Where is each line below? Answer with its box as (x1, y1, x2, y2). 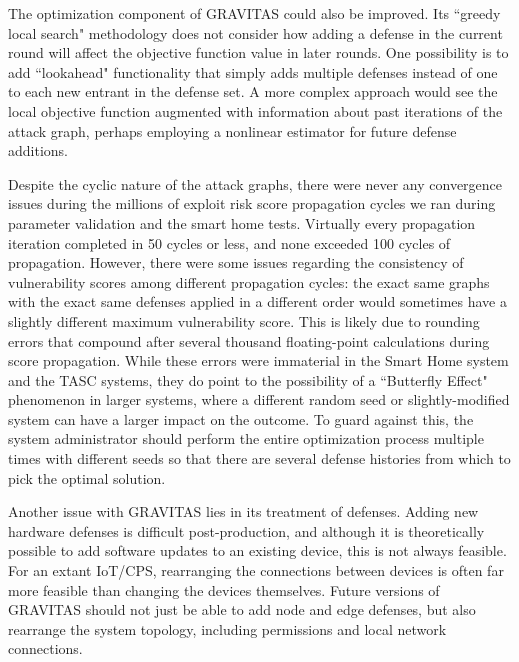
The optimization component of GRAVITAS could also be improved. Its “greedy (8, 3, 501, 23)
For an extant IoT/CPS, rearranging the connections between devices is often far (8, 560, 504, 581)
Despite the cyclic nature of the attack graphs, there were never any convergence (8, 173, 503, 194)
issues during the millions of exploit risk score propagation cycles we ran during (8, 193, 496, 214)
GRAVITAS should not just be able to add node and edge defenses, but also (8, 599, 476, 620)
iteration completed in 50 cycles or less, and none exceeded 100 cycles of (8, 232, 451, 253)
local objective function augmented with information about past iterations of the (8, 100, 503, 121)
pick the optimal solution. (8, 467, 166, 488)
